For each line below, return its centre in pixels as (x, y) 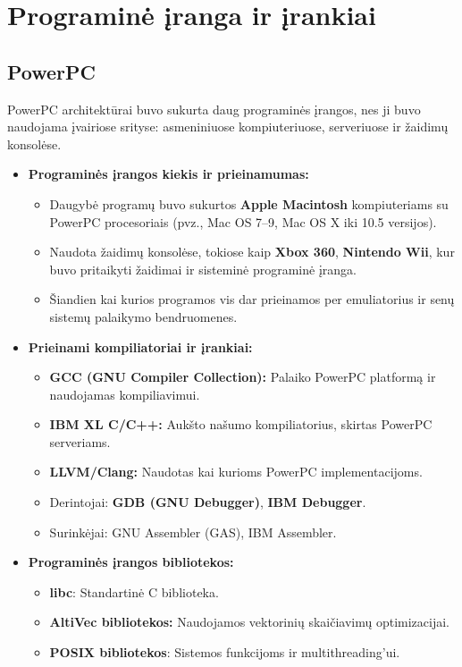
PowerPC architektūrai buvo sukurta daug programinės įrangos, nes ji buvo (214, 109)
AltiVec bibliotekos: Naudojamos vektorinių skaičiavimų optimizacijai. (249, 622)
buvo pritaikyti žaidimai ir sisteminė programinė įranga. (203, 269)
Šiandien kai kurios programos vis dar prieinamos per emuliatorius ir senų (252, 299)
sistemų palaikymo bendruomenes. (143, 316)
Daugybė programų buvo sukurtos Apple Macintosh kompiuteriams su (249, 203)
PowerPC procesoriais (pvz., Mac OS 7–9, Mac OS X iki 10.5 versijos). (243, 221)
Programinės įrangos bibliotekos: (131, 562)
